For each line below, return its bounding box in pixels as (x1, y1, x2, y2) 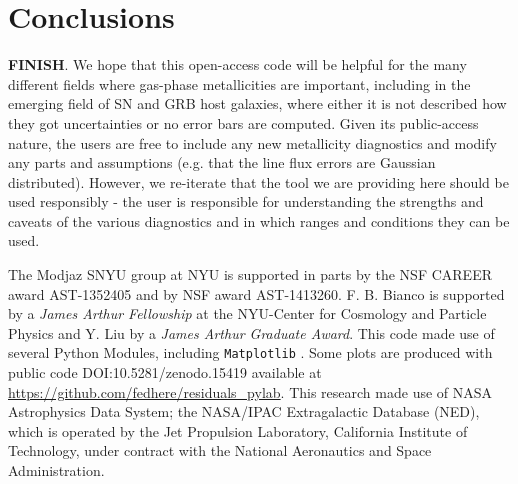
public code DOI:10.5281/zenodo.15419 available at (8, 362, 322, 383)
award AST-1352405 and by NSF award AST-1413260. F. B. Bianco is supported (8, 283, 505, 304)
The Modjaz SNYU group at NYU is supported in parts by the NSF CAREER (8, 264, 492, 285)
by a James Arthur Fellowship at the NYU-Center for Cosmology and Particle (8, 303, 487, 324)
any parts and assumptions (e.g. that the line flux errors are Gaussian (8, 152, 436, 173)
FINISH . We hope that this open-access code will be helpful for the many (8, 54, 467, 75)
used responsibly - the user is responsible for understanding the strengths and (8, 191, 484, 212)
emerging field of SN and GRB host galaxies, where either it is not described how (8, 93, 507, 114)
